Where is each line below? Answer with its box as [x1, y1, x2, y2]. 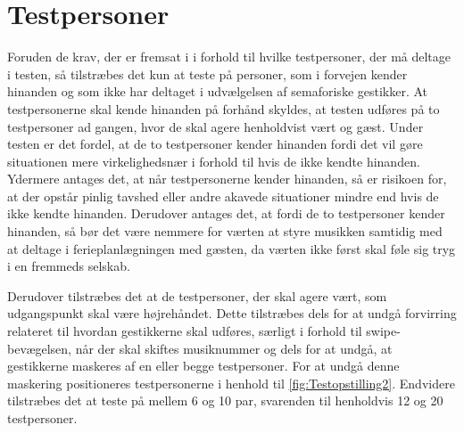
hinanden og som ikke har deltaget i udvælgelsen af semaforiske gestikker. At [7, 82, 428, 101]
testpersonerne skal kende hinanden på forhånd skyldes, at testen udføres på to [7, 99, 440, 118]
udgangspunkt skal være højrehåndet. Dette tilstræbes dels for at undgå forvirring [7, 304, 457, 323]
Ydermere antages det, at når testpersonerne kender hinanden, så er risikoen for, [7, 169, 447, 188]
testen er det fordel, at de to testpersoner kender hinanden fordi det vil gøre [7, 135, 423, 153]
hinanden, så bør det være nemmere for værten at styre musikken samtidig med [7, 222, 443, 241]
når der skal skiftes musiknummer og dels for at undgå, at [75, 339, 393, 357]
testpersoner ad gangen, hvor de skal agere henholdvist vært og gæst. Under [7, 117, 424, 135]
